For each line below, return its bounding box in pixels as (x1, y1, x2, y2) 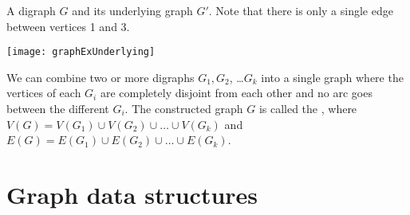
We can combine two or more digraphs (6, 68, 195, 85)
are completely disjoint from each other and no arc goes (100, 84, 373, 101)
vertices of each (6, 84, 81, 101)
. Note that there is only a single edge (208, 2, 393, 18)
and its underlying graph (72, 2, 193, 18)
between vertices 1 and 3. (6, 18, 130, 34)
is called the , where (258, 100, 357, 117)
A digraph (6, 2, 56, 18)
